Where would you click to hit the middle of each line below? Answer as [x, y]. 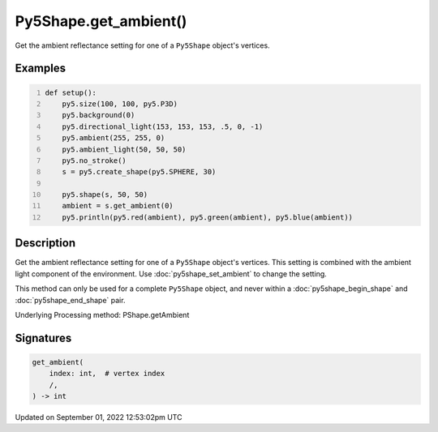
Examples [41, 68]
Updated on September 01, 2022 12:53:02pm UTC [99, 417]
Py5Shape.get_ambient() [101, 21]
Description [45, 243]
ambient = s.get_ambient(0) [118, 206]
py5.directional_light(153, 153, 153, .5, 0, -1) [163, 126]
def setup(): [71, 92]
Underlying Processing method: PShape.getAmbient [102, 314]
